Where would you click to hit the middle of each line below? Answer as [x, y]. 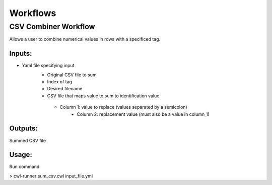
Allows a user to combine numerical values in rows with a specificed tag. [85, 39]
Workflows [33, 13]
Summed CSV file [28, 140]
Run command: [25, 167]
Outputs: [23, 129]
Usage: [21, 155]
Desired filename [65, 89]
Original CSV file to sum [72, 75]
